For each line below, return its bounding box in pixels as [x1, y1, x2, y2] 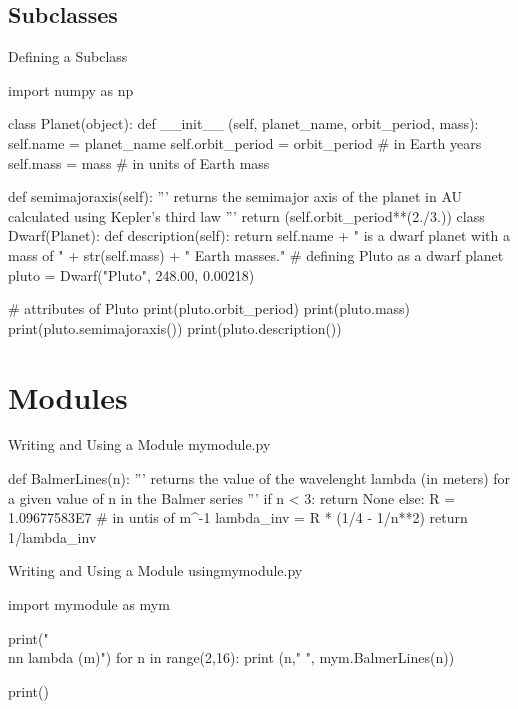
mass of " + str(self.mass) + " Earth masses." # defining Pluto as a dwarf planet [8, 244, 504, 265]
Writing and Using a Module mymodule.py [8, 434, 271, 455]
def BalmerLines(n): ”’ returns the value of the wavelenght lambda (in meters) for [8, 468, 511, 489]
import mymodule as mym [8, 594, 170, 615]
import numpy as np [8, 79, 134, 100]
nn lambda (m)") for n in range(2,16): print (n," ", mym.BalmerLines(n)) [8, 647, 455, 668]
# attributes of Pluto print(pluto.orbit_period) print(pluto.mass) [8, 298, 411, 319]
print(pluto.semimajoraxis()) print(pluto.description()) [8, 317, 342, 338]
